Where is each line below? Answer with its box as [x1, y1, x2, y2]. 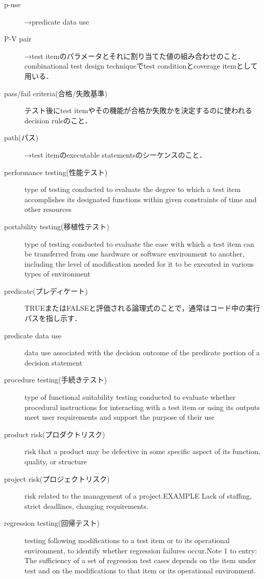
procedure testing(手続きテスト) [4, 374, 107, 385]
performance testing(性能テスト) [4, 166, 108, 177]
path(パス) [4, 132, 38, 143]
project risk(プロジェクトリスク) [4, 473, 110, 484]
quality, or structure [25, 456, 87, 466]
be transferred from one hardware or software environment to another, [25, 248, 245, 259]
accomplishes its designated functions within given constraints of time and [25, 194, 257, 204]
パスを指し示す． [25, 313, 82, 324]
